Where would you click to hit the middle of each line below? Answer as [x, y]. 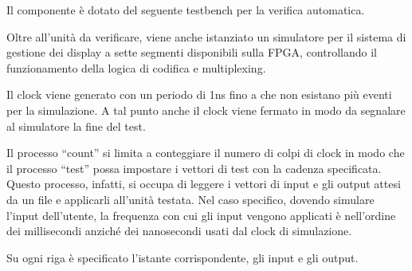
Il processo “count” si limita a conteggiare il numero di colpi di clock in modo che [206, 153]
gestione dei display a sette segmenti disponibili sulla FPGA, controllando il [192, 52]
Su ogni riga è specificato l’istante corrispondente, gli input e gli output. [182, 257]
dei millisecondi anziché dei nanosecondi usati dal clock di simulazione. [179, 231]
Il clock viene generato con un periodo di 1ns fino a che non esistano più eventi [199, 94]
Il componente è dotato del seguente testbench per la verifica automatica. [186, 10]
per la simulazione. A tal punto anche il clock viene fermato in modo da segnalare [206, 110]
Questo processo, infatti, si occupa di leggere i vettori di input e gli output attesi [204, 184]
